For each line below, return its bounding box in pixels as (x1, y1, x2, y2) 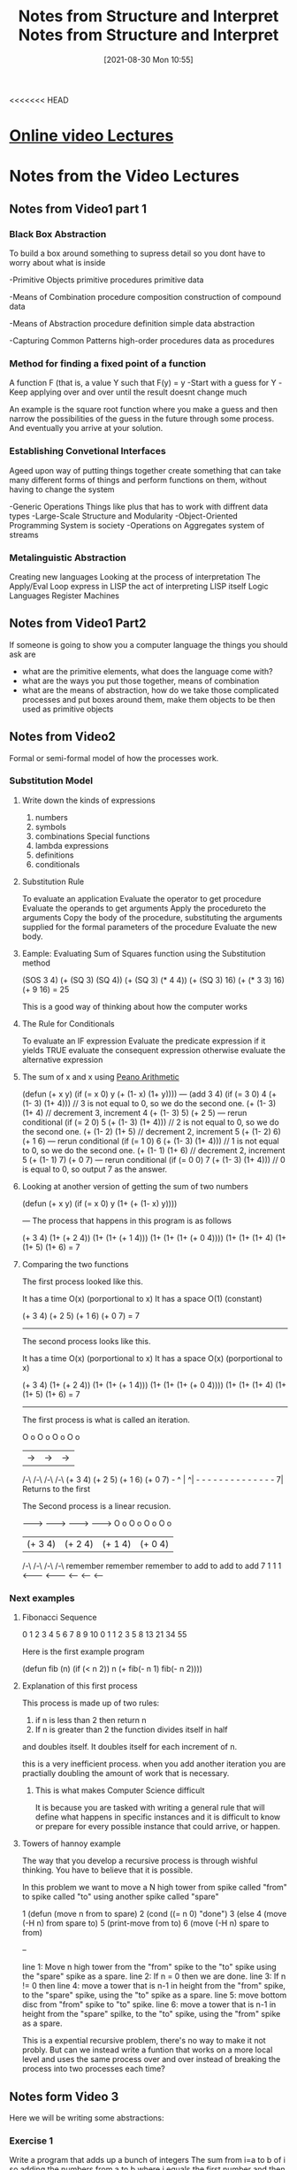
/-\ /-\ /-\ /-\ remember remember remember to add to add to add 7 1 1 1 (21, 1560, 282, 1571)
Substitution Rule (21, 876, 85, 887)
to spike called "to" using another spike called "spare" (21, 1891, 219, 1902)
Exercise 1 (9, 2135, 54, 2147)
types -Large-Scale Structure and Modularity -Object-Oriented (9, 511, 239, 521)
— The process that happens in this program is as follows (21, 1215, 232, 1226)
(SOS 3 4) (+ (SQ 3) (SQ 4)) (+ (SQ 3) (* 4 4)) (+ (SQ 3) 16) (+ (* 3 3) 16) (21, 974, 286, 985)
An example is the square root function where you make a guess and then (9, 404, 278, 415)
